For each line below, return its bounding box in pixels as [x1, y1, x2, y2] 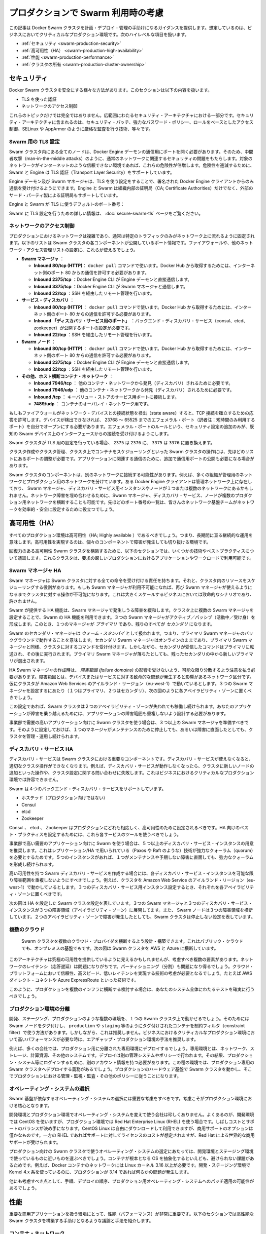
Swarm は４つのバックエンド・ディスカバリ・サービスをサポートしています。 [9, 785, 166, 792]
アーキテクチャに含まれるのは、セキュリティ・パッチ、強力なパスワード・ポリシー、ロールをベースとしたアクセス [22, 119, 254, 125]
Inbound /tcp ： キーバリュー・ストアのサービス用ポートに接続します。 [33, 394, 179, 400]
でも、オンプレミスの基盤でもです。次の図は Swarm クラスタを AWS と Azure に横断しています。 [21, 945, 219, 951]
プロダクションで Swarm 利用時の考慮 [9, 7, 164, 18]
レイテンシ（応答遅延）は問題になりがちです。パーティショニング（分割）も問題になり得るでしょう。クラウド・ [26, 963, 254, 969]
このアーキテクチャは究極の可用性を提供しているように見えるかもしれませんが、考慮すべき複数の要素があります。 [9, 957, 241, 963]
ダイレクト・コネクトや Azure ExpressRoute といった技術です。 [9, 977, 139, 983]
